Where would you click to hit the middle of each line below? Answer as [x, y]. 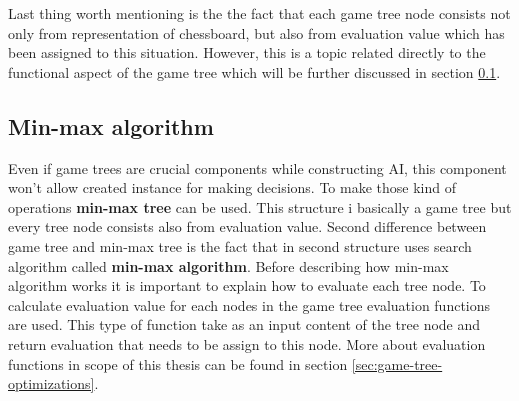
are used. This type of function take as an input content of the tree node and [244, 324]
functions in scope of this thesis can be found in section [178, 363]
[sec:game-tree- [397, 363]
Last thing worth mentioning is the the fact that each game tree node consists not [259, 13]
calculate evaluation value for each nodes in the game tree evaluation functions [249, 304]
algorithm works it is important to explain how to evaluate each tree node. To [247, 285]
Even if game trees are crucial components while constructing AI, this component [257, 167]
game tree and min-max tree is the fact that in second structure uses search [240, 245]
